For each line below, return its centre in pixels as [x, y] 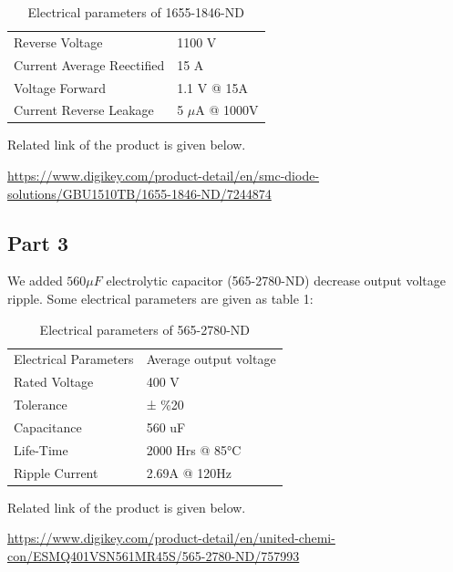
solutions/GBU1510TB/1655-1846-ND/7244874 [139, 193]
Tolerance [41, 405]
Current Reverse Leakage [84, 110]
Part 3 [38, 242]
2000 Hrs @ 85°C [194, 449]
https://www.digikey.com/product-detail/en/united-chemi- [171, 538]
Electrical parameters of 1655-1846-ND [136, 12]
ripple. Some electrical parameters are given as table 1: [160, 299]
